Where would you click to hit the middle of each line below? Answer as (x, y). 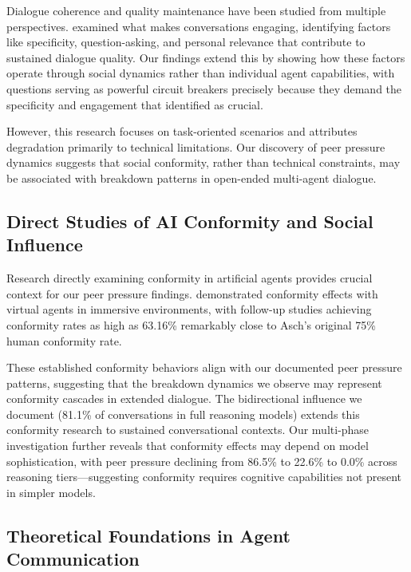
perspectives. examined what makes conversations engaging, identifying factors (199, 26)
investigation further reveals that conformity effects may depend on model (188, 446)
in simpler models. (51, 492)
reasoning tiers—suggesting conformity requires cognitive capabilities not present (204, 477)
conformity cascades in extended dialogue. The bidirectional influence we (184, 398)
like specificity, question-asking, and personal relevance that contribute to (186, 42)
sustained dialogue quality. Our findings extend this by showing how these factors (206, 57)
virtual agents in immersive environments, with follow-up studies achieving (189, 309)
